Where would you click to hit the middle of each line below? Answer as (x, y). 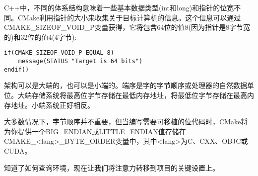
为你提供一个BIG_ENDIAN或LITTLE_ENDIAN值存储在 (95, 131)
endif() (17, 69)
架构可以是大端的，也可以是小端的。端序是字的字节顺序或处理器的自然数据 (126, 85)
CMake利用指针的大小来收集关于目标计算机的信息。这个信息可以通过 (129, 17)
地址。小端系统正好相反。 (52, 105)
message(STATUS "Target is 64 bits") (80, 61)
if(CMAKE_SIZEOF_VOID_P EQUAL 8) (59, 53)
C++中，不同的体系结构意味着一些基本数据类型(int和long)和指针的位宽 (119, 7)
